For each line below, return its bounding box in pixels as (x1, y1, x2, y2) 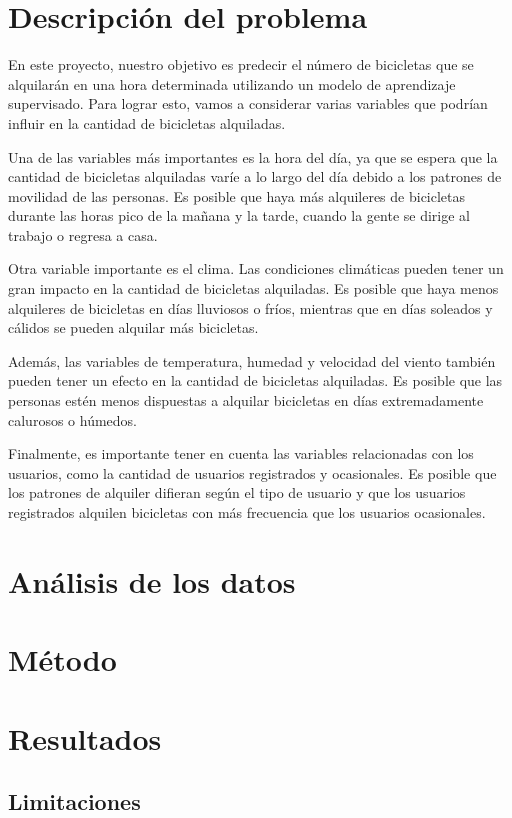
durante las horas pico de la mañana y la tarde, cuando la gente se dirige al (8, 205, 470, 226)
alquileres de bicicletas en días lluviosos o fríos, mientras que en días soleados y (8, 297, 493, 318)
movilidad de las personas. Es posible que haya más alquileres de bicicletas (8, 185, 466, 206)
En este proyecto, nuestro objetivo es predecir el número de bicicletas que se (8, 54, 474, 75)
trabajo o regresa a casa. (8, 224, 158, 245)
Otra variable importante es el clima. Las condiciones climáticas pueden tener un (8, 258, 504, 279)
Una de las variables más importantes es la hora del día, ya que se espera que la (8, 146, 498, 167)
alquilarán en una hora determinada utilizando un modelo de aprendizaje (8, 73, 456, 94)
